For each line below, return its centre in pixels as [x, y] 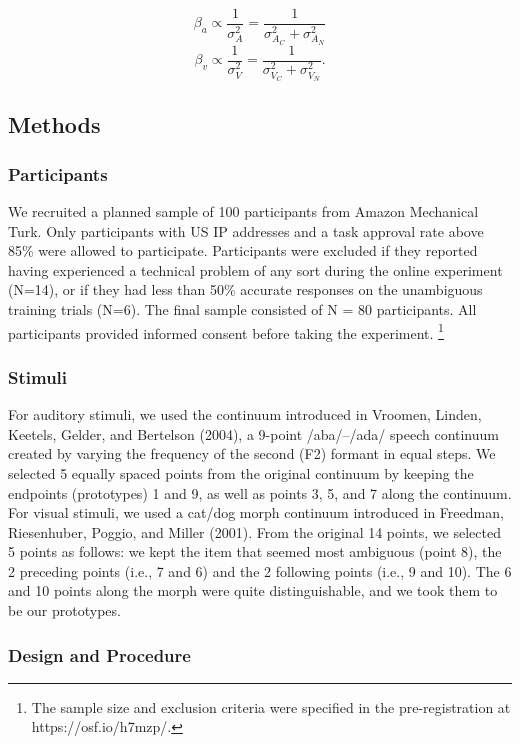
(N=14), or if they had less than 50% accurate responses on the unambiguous [245, 289]
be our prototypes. [64, 610]
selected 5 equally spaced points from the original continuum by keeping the [241, 472]
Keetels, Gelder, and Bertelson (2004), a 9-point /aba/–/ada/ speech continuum [253, 433]
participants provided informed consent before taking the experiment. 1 [226, 331]
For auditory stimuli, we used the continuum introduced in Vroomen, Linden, [245, 414]
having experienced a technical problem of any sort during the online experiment [255, 269]
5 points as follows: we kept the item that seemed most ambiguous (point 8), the [255, 551]
